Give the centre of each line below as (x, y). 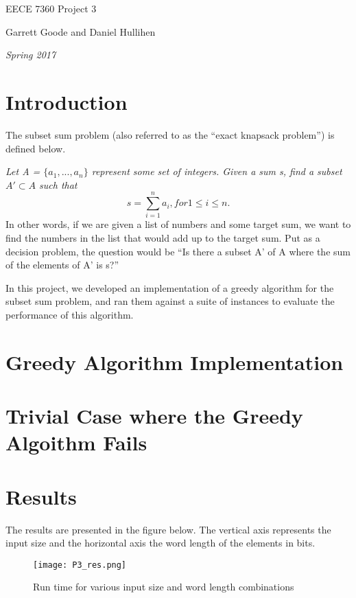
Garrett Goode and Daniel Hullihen (81, 31)
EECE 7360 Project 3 (51, 8)
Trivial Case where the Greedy (154, 416)
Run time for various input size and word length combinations (164, 587)
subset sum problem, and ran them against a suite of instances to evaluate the (170, 301)
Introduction (67, 101)
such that (58, 184)
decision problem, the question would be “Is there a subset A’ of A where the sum (178, 251)
